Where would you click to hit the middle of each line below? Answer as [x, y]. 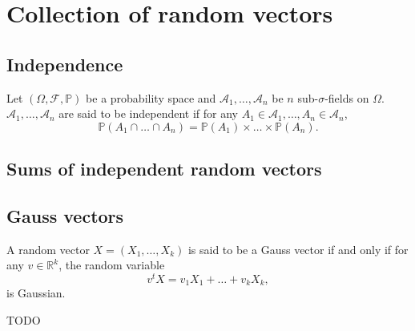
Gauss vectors [65, 215]
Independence [65, 64]
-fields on [347, 97]
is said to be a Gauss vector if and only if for [298, 249]
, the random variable [112, 265]
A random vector [48, 249]
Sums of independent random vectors [164, 169]
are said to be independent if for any [148, 113]
